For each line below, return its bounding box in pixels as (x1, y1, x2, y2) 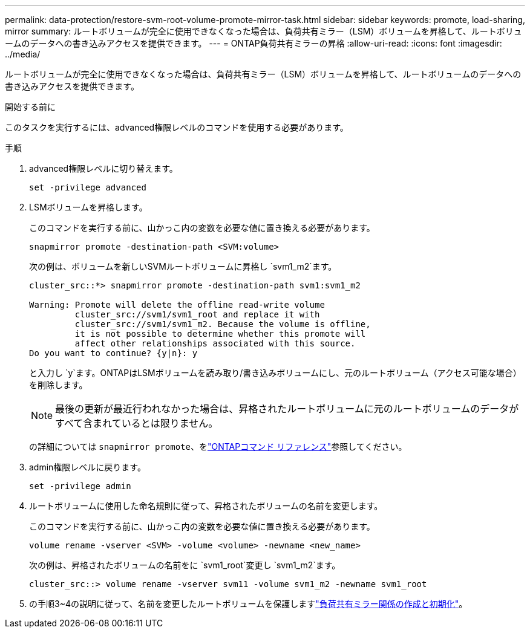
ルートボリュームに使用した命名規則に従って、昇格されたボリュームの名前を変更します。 (29, 501, 383, 511)
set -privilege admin (29, 481, 131, 491)
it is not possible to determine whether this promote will (74, 329, 366, 339)
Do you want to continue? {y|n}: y (29, 348, 198, 358)
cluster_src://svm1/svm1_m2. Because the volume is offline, (74, 319, 371, 329)
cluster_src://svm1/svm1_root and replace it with (74, 310, 320, 319)
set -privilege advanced (29, 183, 146, 192)
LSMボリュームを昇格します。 (29, 202, 148, 212)
